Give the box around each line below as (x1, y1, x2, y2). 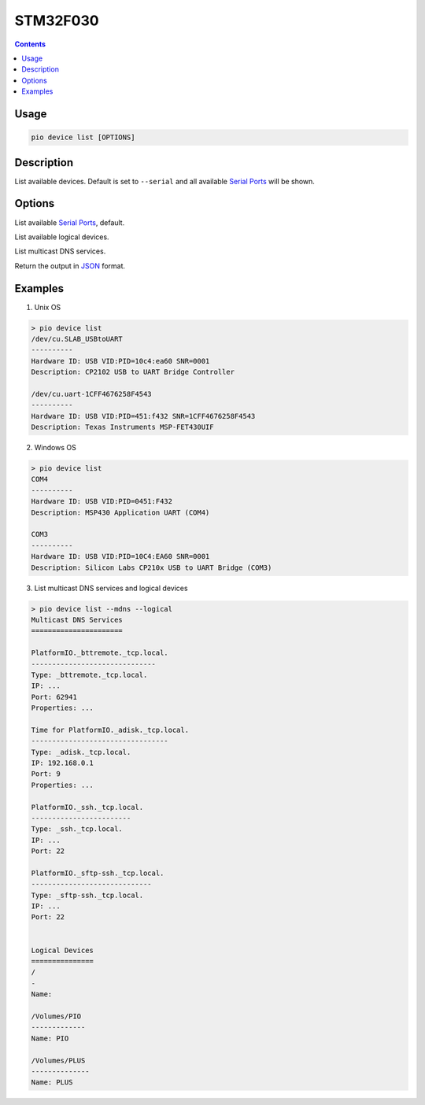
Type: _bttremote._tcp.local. (31, 670, 148, 679)
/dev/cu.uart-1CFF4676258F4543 (31, 390, 153, 398)
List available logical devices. (14, 232, 109, 242)
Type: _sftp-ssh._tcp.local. (31, 890, 144, 900)
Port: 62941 (31, 693, 78, 701)
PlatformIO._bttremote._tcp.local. (31, 649, 168, 657)
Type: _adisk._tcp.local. (31, 748, 131, 756)
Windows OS (34, 443, 76, 453)
